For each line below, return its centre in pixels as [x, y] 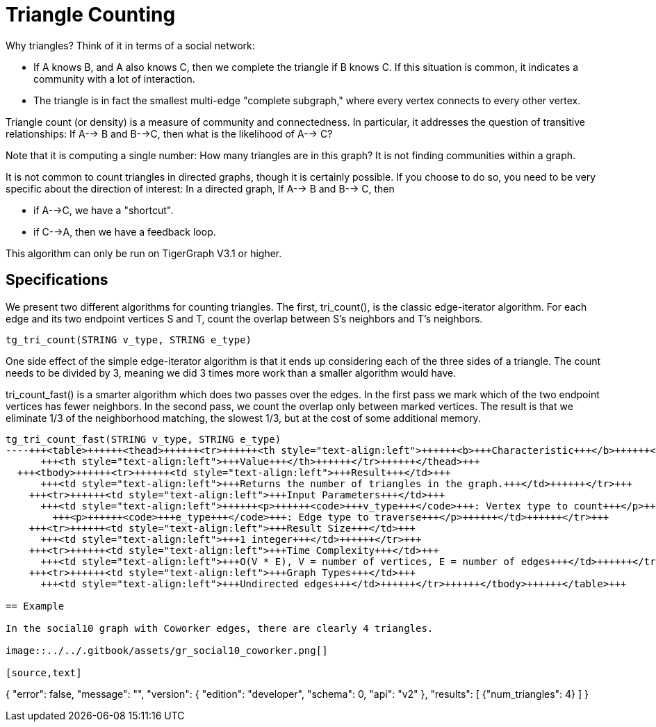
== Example [35, 606]
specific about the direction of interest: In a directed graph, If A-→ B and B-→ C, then [200, 188]
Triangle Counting [91, 15]
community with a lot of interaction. [114, 79]
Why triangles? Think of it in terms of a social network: [130, 45]
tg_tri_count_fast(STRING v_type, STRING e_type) [143, 439]
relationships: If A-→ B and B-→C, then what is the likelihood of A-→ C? [169, 133]
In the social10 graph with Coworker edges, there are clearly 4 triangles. [220, 628]
